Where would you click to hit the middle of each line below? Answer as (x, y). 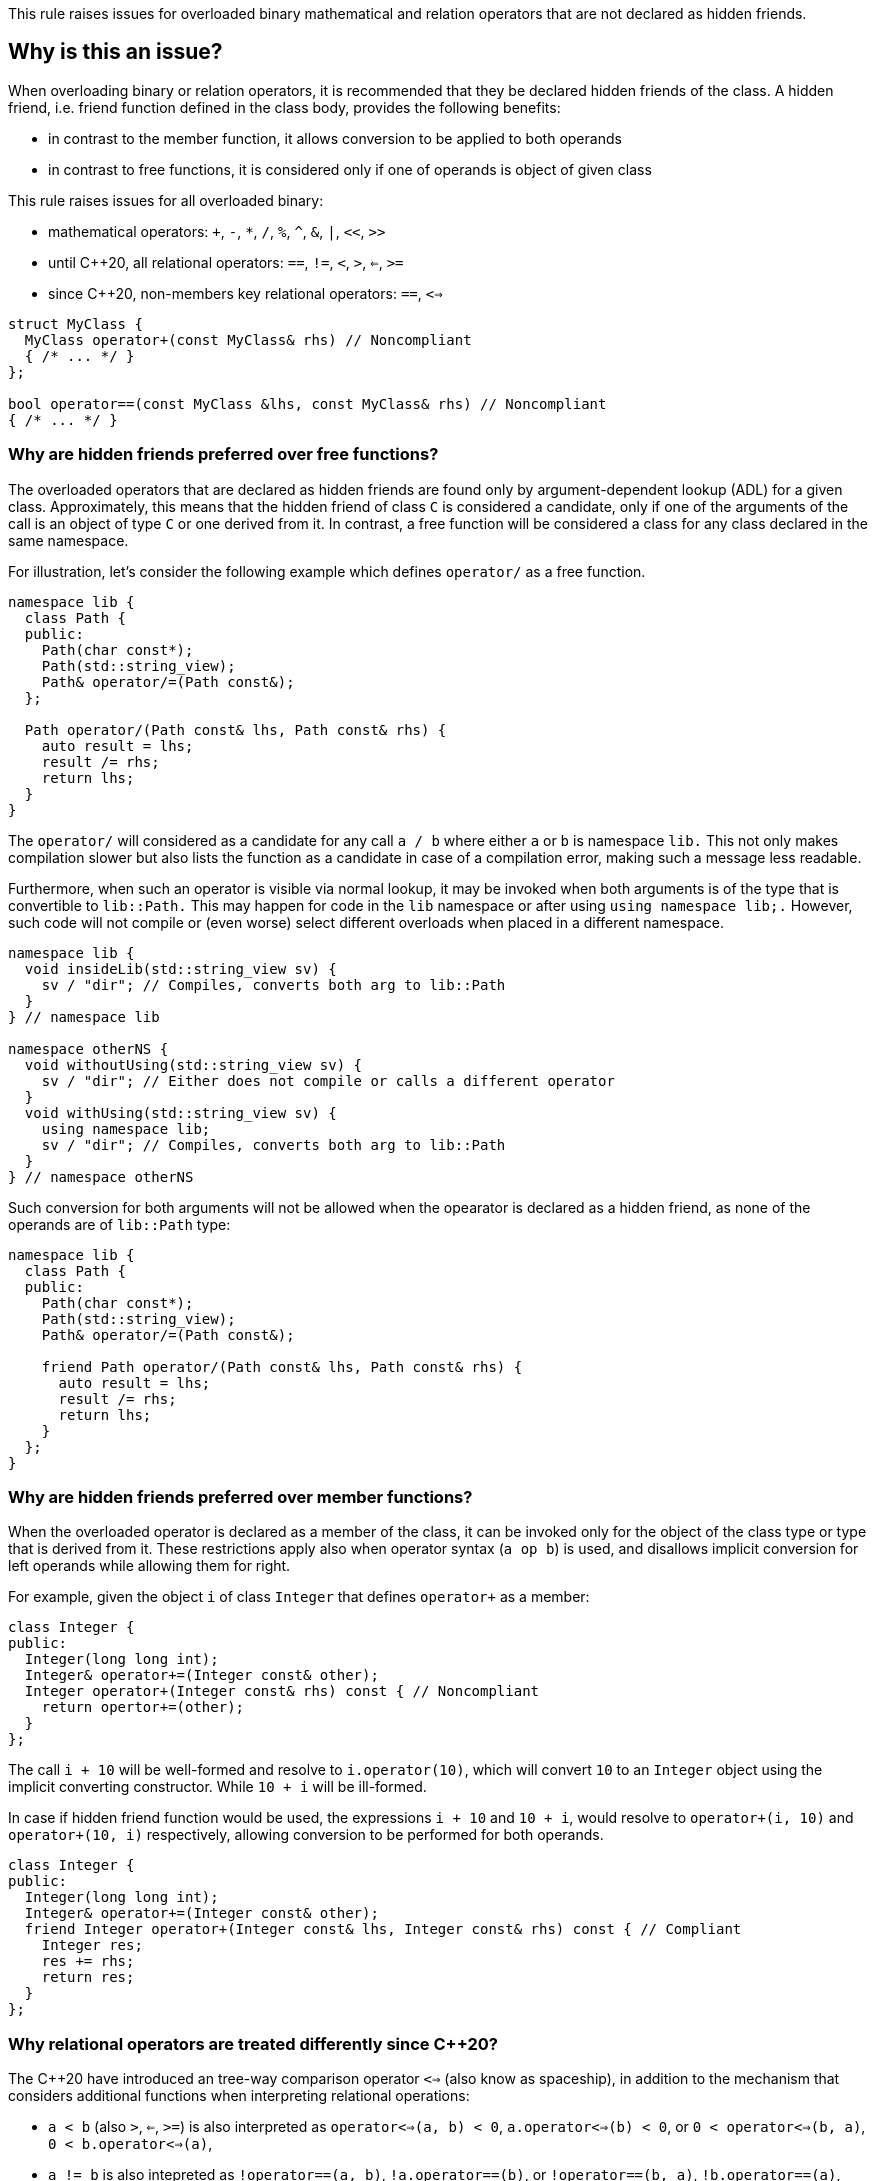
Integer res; (92, 1945)
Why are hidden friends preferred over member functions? (240, 1496)
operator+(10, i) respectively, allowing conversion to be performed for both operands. (306, 1835)
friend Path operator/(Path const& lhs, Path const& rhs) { (282, 1366)
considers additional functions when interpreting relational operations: (239, 2096)
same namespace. (68, 540)
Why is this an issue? (115, 52)
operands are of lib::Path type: (119, 1224)
